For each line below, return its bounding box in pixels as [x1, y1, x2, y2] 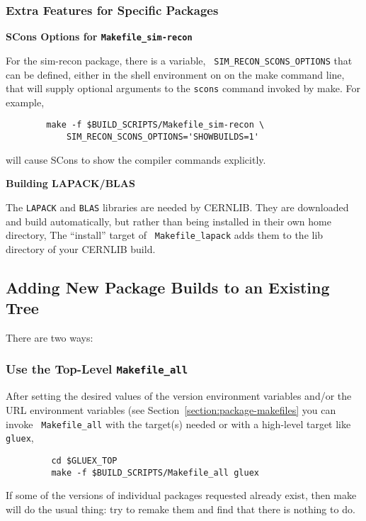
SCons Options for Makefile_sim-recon [6, 29, 193, 44]
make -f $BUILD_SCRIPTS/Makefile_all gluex [51, 467, 259, 478]
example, [6, 94, 45, 109]
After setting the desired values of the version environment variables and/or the [6, 388, 352, 403]
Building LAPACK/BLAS [6, 176, 135, 191]
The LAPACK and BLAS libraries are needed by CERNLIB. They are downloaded [6, 199, 349, 214]
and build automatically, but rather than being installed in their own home [6, 213, 331, 228]
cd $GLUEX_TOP [51, 455, 118, 466]
